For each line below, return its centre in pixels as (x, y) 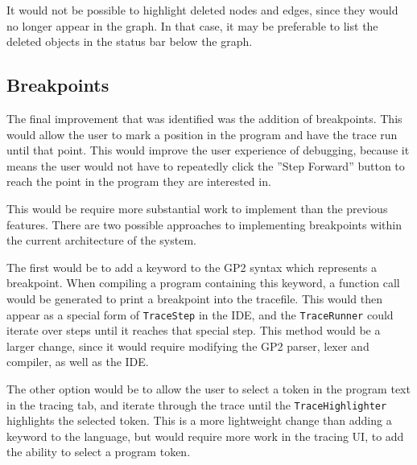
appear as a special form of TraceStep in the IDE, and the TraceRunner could (200, 314)
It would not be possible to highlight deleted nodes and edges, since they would (202, 10)
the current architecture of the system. (101, 240)
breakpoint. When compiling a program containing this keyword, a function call (203, 283)
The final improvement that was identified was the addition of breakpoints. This (204, 118)
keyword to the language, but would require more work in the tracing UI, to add (205, 436)
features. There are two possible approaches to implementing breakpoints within (204, 224)
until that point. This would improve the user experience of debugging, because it (208, 150)
